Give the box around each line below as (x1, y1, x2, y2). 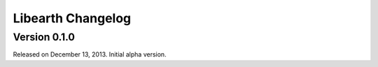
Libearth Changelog (13, 10, 132, 26)
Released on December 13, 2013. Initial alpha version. (13, 50, 167, 59)
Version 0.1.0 (13, 31, 75, 43)
